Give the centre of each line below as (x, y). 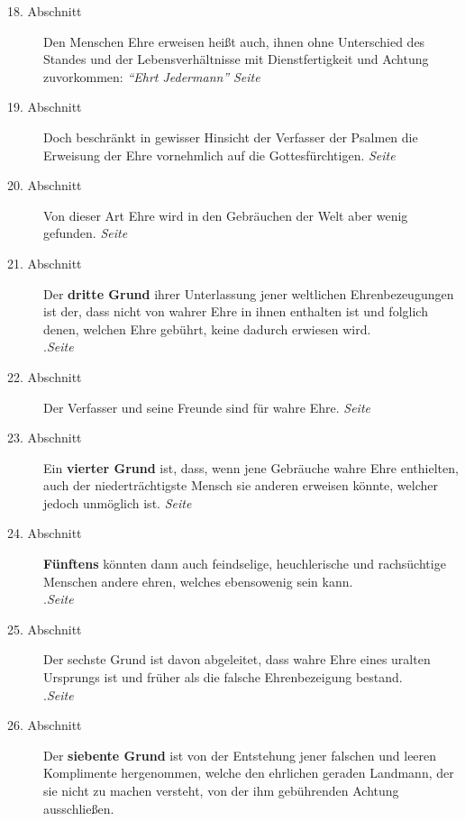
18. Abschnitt (45, 11)
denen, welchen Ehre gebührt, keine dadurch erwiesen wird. (207, 328)
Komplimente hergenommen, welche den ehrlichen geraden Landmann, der (249, 773)
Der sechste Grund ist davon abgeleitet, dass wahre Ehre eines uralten (237, 659)
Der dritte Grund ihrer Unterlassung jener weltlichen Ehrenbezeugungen (249, 293)
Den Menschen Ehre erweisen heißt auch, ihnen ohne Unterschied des (234, 41)
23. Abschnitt (45, 438)
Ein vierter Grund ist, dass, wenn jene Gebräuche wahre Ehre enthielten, (251, 467)
